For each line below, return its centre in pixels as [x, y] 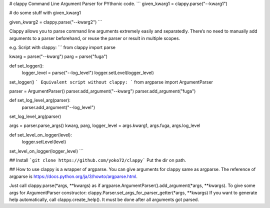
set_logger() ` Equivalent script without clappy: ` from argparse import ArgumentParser [111, 82]
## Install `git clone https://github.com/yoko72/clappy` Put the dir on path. [98, 160]
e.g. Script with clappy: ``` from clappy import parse [62, 47]
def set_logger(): [26, 65]
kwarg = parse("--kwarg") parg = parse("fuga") [58, 56]
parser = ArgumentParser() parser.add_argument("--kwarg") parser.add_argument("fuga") [102, 91]
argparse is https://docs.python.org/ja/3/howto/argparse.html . [73, 176]
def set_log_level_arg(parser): [40, 100]
